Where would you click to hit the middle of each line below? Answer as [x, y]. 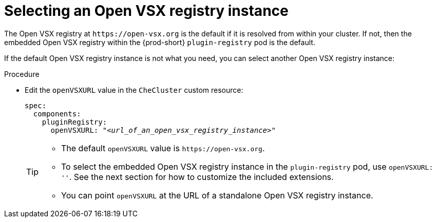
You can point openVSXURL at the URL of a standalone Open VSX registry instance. [217, 195]
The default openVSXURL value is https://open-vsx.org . [163, 148]
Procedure [22, 74]
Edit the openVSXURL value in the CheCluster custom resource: [134, 90]
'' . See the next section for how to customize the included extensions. [197, 177]
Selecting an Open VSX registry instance [146, 11]
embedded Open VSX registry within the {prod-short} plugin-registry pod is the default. [160, 42]
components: [57, 114]
